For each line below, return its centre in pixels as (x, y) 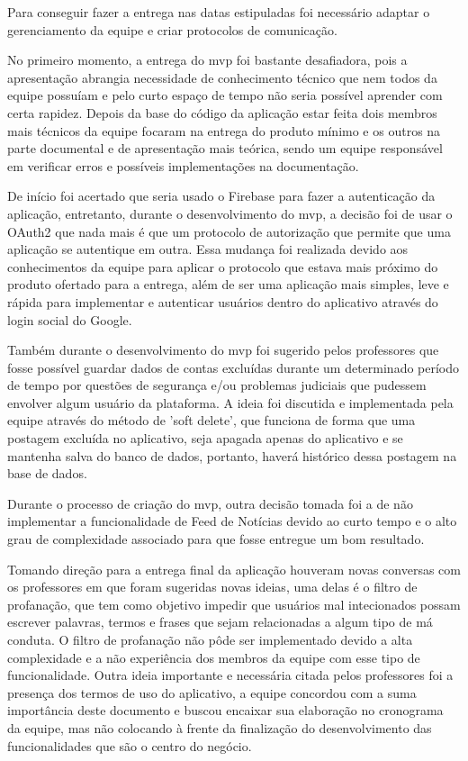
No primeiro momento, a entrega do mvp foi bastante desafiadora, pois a (207, 60)
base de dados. (47, 473)
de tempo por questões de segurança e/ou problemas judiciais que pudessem (217, 385)
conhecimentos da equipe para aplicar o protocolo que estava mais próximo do (223, 266)
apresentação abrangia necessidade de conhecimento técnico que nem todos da (222, 77)
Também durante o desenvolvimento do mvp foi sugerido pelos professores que (223, 350)
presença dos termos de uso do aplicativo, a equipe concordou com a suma (212, 692)
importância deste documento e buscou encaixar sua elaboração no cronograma (225, 710)
